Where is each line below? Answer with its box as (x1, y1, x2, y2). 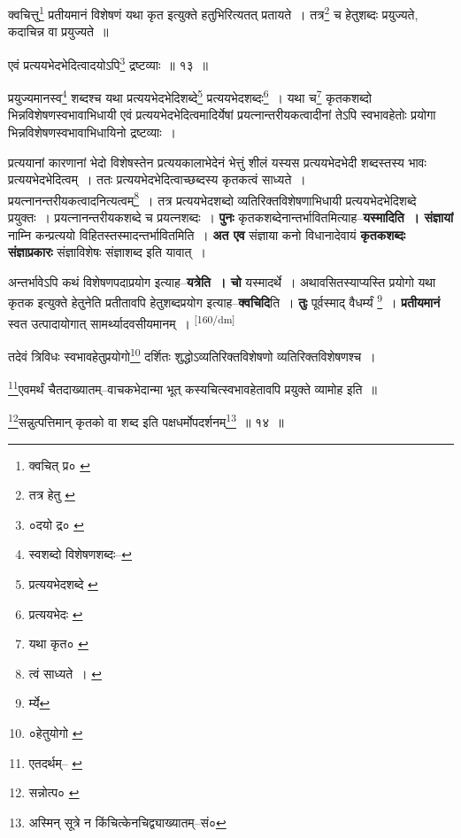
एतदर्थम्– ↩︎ (28, 753, 83, 772)
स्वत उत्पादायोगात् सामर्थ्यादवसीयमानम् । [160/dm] (8, 311, 235, 332)
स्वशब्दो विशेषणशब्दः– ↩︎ (28, 545, 133, 563)
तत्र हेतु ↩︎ (28, 485, 75, 504)
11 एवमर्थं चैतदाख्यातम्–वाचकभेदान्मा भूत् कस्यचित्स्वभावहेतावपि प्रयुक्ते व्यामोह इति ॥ (8, 377, 377, 398)
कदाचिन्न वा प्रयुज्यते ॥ (8, 22, 109, 41)
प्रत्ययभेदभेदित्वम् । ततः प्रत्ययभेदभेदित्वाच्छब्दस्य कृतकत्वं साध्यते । (8, 170, 306, 189)
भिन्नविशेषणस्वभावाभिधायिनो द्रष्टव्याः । (8, 122, 176, 141)
